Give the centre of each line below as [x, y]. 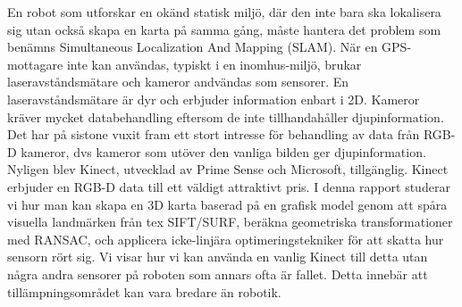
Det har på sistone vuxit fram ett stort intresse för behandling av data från [214, 134]
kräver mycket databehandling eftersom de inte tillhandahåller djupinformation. [226, 116]
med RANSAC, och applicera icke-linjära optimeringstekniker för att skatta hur [226, 239]
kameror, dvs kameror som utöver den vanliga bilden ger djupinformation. [223, 151]
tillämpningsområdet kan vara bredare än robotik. [144, 291]
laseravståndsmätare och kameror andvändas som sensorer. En [178, 82]
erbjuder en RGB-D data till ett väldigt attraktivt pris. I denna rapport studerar [229, 186]
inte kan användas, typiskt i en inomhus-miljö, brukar [214, 64]
